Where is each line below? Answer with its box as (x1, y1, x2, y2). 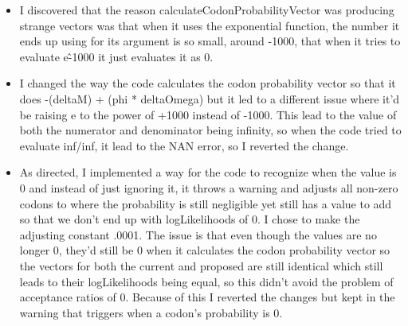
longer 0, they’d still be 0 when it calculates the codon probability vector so (19, 242, 390, 258)
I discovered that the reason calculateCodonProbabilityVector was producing (19, 2, 394, 17)
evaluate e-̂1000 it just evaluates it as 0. (19, 48, 214, 64)
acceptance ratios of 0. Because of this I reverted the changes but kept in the (19, 289, 395, 305)
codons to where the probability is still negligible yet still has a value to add (19, 195, 392, 212)
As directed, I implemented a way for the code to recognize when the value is (19, 164, 397, 180)
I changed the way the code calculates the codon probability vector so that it (19, 75, 396, 91)
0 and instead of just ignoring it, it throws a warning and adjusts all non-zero (19, 179, 398, 196)
